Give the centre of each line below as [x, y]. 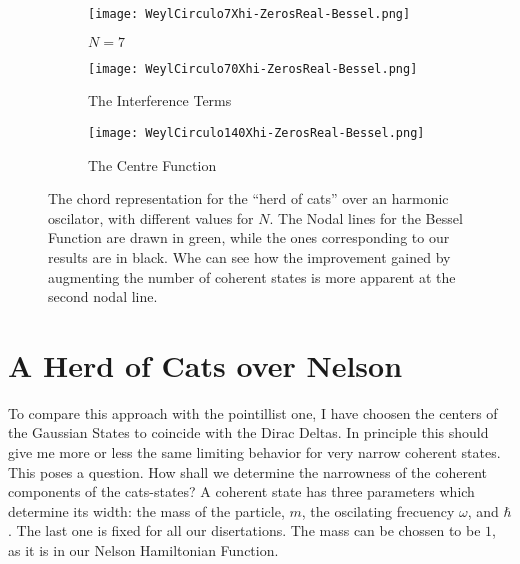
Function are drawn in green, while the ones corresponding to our [249, 237]
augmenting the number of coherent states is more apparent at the [252, 276]
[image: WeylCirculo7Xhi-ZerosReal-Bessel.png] [249, 14]
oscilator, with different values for [151, 217]
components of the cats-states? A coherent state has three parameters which [241, 491]
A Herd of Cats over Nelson [205, 364]
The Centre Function [152, 164]
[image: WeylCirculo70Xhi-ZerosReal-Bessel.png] [253, 68]
